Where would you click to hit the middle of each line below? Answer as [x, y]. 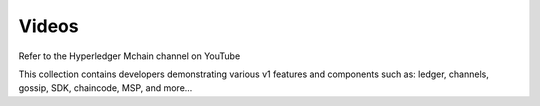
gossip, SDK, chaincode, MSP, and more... [105, 88]
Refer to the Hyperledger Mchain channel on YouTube [129, 56]
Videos [48, 26]
